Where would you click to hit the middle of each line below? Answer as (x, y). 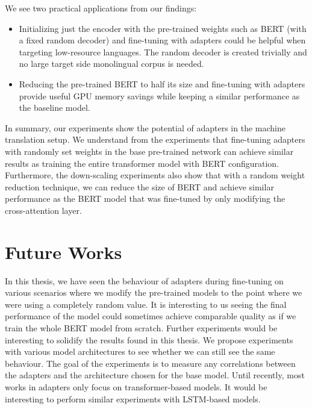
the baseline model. (55, 108)
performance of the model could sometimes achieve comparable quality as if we (151, 316)
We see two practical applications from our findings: (101, 8)
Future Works (64, 251)
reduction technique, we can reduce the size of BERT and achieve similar (139, 186)
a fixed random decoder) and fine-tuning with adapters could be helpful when (162, 40)
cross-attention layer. (43, 210)
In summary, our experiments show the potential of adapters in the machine (145, 127)
